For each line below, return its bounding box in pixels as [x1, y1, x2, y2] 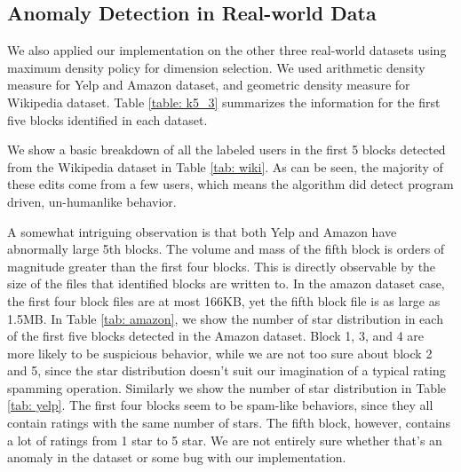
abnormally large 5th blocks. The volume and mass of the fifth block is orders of [7, 240, 445, 258]
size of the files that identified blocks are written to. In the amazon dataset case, [7, 274, 445, 293]
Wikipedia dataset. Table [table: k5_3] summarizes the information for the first [7, 92, 441, 111]
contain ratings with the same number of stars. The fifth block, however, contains [7, 413, 451, 432]
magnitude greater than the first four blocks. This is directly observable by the [7, 256, 436, 275]
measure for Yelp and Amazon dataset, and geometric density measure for [7, 75, 410, 94]
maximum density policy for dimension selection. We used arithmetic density [7, 58, 425, 76]
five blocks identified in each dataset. [7, 110, 208, 129]
